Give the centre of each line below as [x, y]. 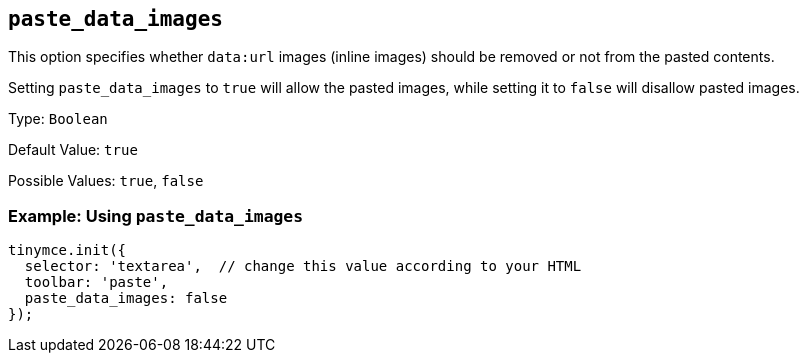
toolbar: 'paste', [96, 282]
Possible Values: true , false [106, 181]
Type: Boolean [58, 119]
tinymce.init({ [67, 250]
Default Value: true [73, 150]
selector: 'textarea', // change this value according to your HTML [303, 266]
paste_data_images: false [126, 298]
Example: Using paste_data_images [156, 215]
